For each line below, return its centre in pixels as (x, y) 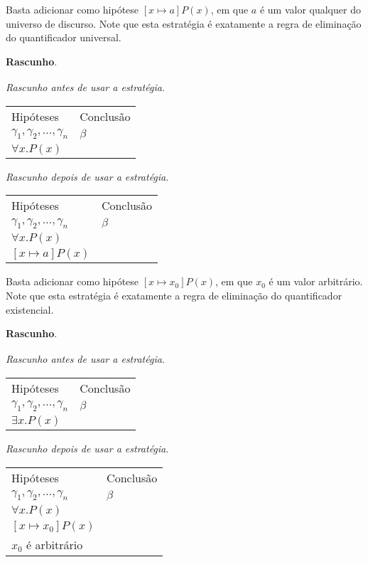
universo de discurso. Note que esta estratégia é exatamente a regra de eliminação (184, 23)
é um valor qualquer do (310, 9)
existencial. (30, 309)
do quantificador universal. (64, 37)
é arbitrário (54, 544)
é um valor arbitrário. (316, 281)
